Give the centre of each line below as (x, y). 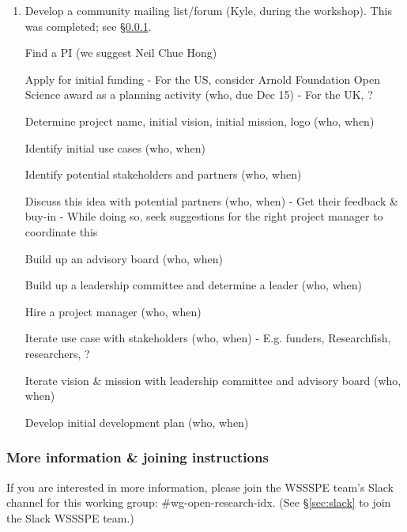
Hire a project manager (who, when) (113, 311)
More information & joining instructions (138, 457)
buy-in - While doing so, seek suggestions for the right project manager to (204, 216)
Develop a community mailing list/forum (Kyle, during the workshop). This (208, 10)
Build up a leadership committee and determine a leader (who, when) (194, 285)
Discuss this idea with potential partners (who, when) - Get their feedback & (211, 200)
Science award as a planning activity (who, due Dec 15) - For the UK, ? (199, 94)
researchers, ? (57, 353)
